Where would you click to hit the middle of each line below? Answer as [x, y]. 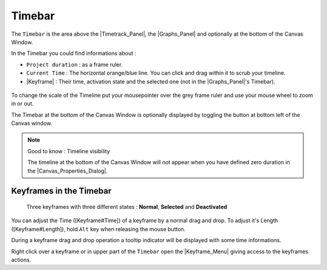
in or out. [22, 104]
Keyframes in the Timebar [61, 191]
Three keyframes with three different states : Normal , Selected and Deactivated [127, 207]
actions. [21, 260]
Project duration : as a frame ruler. [74, 64]
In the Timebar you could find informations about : [74, 53]
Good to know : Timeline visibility [69, 151]
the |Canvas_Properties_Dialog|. [68, 171]
